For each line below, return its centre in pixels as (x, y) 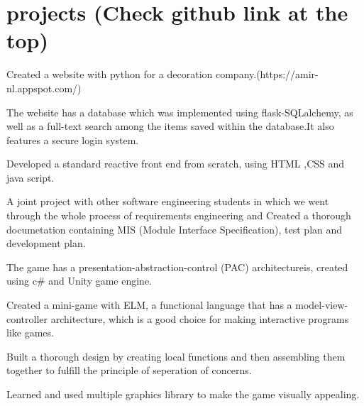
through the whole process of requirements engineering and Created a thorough (179, 215)
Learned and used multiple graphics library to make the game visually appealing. (183, 394)
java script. (31, 177)
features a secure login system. (73, 139)
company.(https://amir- (267, 74)
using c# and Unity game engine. (79, 281)
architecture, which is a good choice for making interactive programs (200, 318)
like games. (30, 333)
